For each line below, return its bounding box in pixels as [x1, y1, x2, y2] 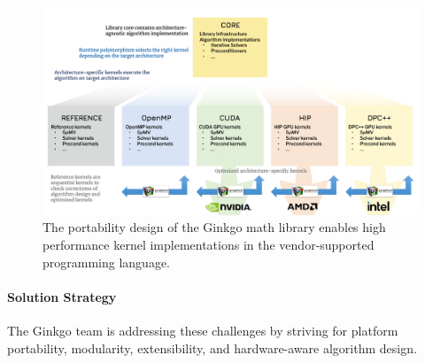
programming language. [42, 252, 170, 271]
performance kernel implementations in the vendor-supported [42, 235, 375, 253]
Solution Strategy [7, 287, 117, 305]
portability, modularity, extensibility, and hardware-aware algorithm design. [7, 338, 417, 357]
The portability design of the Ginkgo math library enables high [42, 218, 386, 236]
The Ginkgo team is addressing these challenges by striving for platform [7, 321, 398, 339]
